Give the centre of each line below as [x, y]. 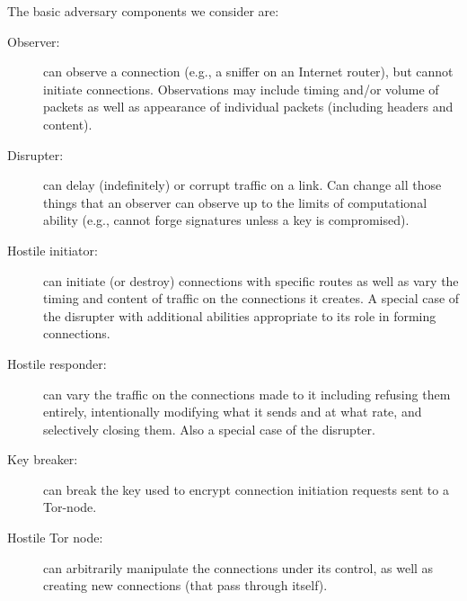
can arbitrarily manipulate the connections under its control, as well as [238, 567]
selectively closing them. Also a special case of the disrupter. [209, 429]
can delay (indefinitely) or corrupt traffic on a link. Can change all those [242, 185]
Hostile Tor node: [55, 538]
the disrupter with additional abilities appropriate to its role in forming [240, 315]
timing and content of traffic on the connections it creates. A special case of [251, 298]
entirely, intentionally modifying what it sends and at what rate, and [233, 412]
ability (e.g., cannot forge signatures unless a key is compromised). [226, 220]
